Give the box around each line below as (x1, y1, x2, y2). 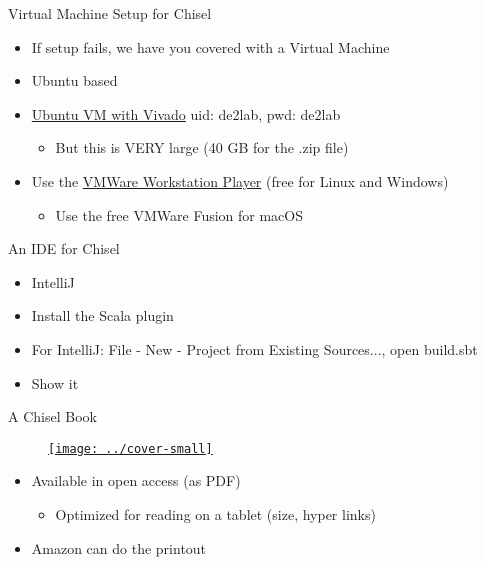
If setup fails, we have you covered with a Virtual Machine (31, 36, 390, 57)
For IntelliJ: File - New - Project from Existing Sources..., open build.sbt (31, 338, 478, 359)
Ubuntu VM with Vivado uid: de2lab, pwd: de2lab (31, 103, 341, 124)
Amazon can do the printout (31, 537, 207, 558)
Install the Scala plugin (31, 305, 174, 326)
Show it (31, 372, 79, 393)
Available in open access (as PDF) (31, 470, 241, 491)
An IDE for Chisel (8, 238, 120, 259)
